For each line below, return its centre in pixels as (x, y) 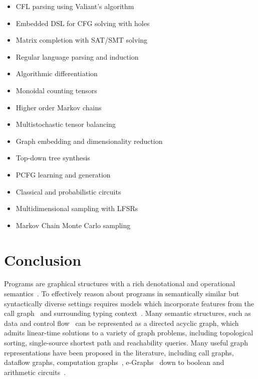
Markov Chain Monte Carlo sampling (73, 225)
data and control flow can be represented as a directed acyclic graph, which (121, 323)
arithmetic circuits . (35, 372)
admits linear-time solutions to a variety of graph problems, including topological (129, 333)
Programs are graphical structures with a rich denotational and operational (120, 283)
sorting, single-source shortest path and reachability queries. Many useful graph (126, 342)
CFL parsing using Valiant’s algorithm (75, 6)
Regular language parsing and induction (77, 56)
